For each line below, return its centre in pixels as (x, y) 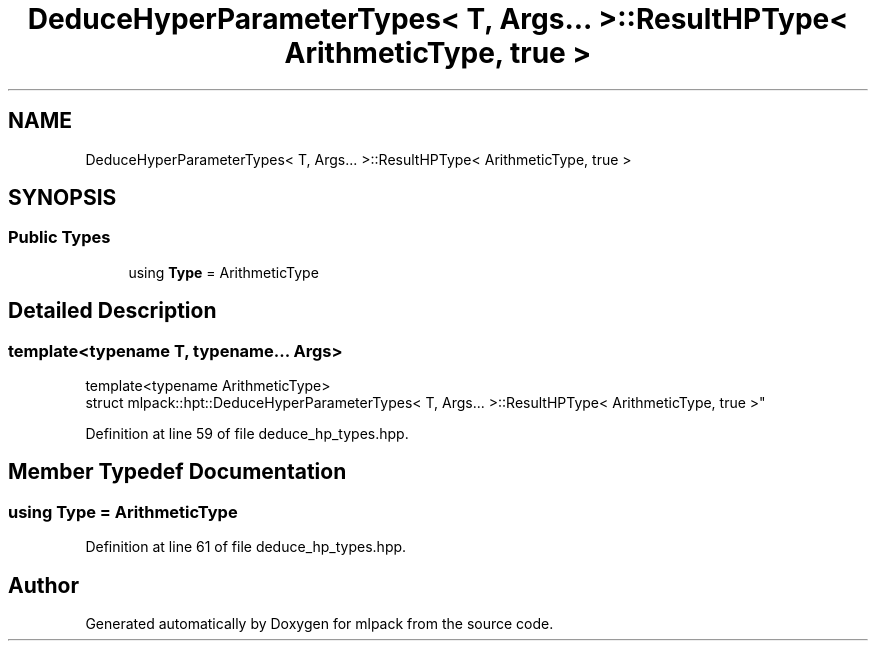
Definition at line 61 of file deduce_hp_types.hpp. (246, 547)
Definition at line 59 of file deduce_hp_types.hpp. (247, 434)
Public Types (59, 237)
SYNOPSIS (62, 198)
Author (43, 585)
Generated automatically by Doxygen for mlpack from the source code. (319, 624)
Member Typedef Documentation (177, 472)
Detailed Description (112, 311)
